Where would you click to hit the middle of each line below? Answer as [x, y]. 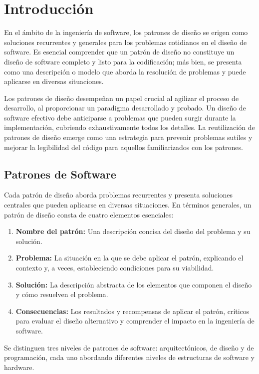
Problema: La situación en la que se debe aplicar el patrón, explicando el [129, 258]
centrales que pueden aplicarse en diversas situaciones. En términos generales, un [128, 205]
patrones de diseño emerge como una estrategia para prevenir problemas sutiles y [128, 137]
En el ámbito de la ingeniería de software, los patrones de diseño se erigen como [126, 32]
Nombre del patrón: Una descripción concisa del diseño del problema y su [133, 231]
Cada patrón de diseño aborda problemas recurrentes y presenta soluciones [119, 195]
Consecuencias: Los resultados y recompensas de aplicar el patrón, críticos [132, 311]
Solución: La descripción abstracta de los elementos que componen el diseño [134, 284]
